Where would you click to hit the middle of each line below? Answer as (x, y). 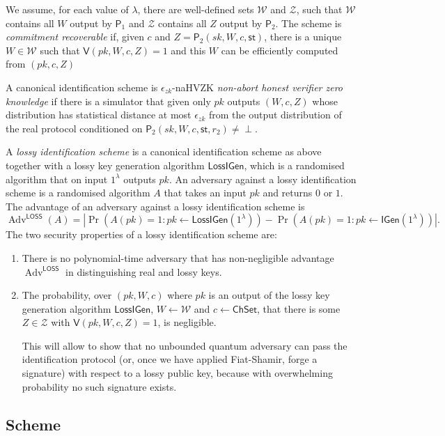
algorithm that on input (57, 179)
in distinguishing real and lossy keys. (144, 271)
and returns (288, 193)
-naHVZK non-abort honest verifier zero (258, 87)
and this (188, 50)
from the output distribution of (275, 115)
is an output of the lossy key (269, 295)
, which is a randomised (294, 165)
